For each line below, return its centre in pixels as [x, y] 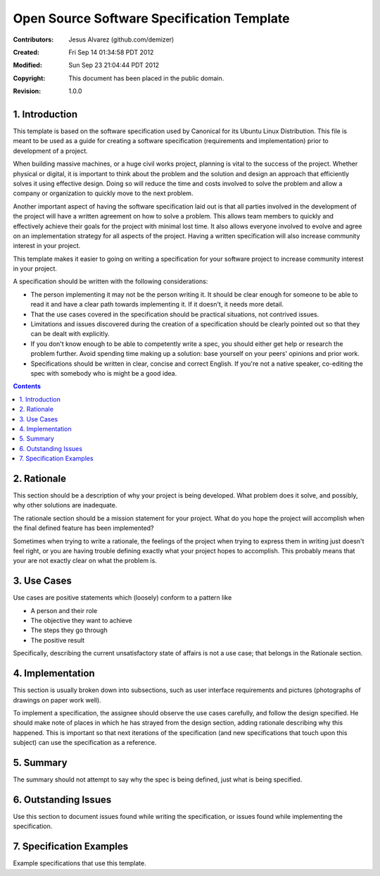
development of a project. [50, 151]
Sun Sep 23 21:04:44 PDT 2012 [114, 65]
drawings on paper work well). [57, 700]
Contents [27, 386]
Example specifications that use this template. [80, 863]
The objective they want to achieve [82, 621]
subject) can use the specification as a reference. [85, 743]
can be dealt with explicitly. [70, 334]
